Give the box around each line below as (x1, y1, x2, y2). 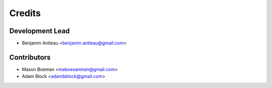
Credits (9, 8, 41, 19)
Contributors (9, 53, 51, 61)
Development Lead (9, 27, 70, 35)
